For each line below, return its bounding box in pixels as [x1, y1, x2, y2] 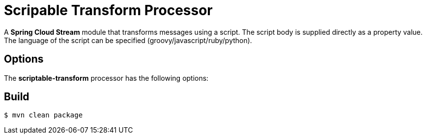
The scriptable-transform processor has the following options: [4, 73, 209, 82]
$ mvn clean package [4, 111, 83, 119]
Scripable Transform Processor [4, 2, 213, 19]
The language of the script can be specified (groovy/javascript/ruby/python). [4, 36, 252, 45]
